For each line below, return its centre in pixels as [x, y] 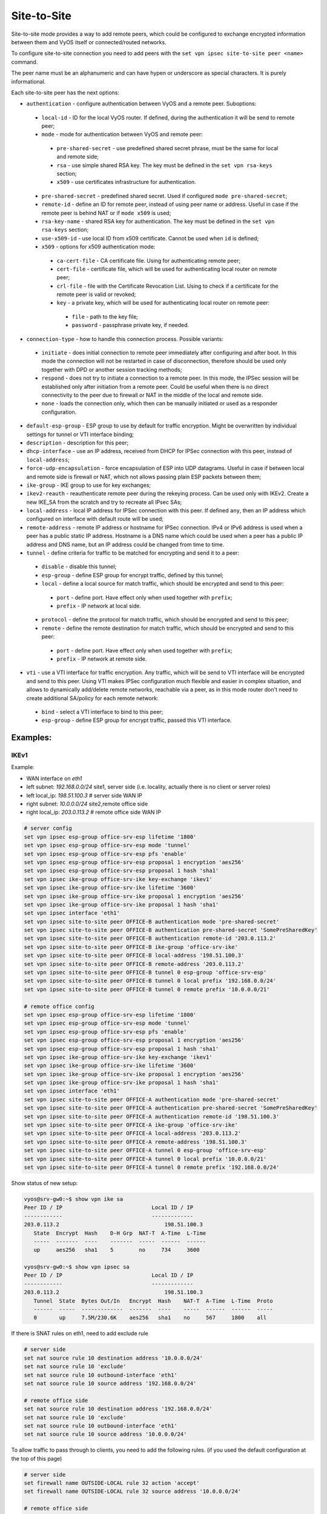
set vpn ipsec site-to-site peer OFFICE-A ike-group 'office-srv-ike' [131, 1125]
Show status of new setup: [45, 1183]
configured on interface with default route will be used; [95, 519]
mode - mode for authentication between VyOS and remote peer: [122, 134]
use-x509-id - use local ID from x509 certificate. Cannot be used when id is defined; [150, 238]
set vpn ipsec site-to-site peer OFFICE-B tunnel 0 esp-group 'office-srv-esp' [145, 973]
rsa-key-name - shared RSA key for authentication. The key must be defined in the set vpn [158, 221]
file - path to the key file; [105, 316]
